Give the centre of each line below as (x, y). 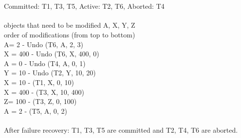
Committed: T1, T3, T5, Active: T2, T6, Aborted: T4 (84, 6)
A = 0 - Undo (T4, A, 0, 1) (45, 63)
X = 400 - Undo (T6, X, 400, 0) (52, 54)
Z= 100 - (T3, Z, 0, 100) (40, 101)
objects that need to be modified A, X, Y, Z (70, 25)
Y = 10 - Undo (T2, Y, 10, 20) (50, 73)
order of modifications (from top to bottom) (70, 34)
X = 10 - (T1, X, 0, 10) (39, 82)
